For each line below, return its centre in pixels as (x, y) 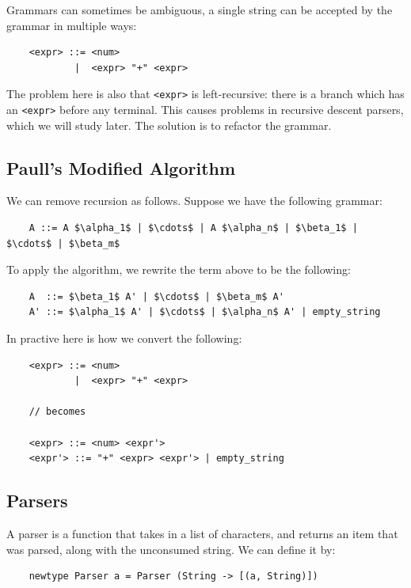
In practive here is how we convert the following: (124, 338)
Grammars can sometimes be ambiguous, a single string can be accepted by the (200, 9)
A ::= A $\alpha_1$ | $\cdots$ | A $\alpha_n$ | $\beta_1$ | (193, 228)
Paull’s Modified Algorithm (121, 167)
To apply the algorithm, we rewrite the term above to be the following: (179, 269)
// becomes (57, 412)
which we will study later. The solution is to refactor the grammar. (169, 125)
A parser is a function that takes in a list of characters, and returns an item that (202, 533)
